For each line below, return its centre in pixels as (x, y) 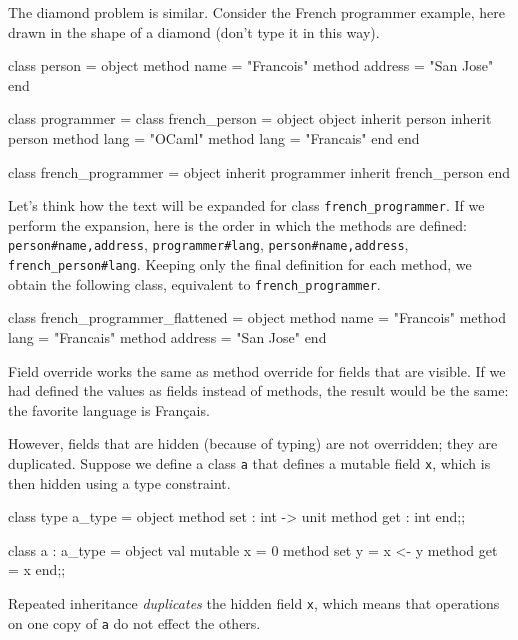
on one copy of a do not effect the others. (134, 622)
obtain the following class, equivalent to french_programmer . (194, 283)
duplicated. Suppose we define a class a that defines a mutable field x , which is (249, 462)
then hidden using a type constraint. (119, 482)
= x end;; (37, 569)
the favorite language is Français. (109, 409)
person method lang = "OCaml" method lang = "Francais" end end (214, 137)
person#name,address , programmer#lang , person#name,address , (208, 244)
